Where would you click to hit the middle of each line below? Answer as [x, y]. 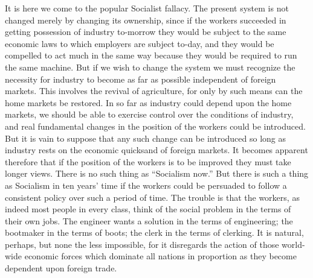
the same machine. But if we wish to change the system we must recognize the [150, 67]
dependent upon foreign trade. [61, 268]
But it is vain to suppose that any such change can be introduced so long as [146, 138]
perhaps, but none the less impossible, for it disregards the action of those [142, 244]
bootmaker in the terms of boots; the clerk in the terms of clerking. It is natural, [154, 232]
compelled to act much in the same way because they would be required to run [151, 55]
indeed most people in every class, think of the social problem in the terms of [148, 209]
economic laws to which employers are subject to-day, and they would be [140, 43]
